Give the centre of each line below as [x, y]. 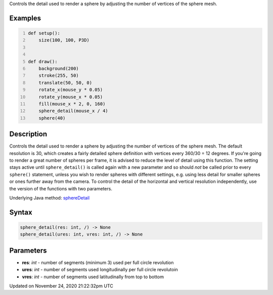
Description [28, 134]
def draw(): [43, 61]
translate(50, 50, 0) [65, 83]
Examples [25, 18]
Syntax [21, 212]
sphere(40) [52, 118]
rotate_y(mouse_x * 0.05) [71, 97]
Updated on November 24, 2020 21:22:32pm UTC [61, 286]
